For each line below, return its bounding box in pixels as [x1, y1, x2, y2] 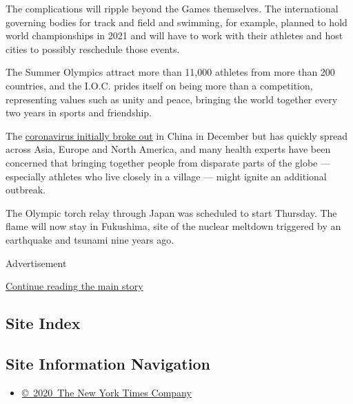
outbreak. [6, 182, 46, 197]
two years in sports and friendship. [6, 105, 152, 120]
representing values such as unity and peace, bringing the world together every [6, 92, 338, 106]
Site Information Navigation [6, 352, 210, 374]
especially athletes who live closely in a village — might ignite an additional [6, 169, 327, 183]
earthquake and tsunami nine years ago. [6, 232, 174, 246]
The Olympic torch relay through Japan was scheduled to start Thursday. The [6, 205, 337, 220]
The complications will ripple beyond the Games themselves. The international [6, 1, 339, 15]
